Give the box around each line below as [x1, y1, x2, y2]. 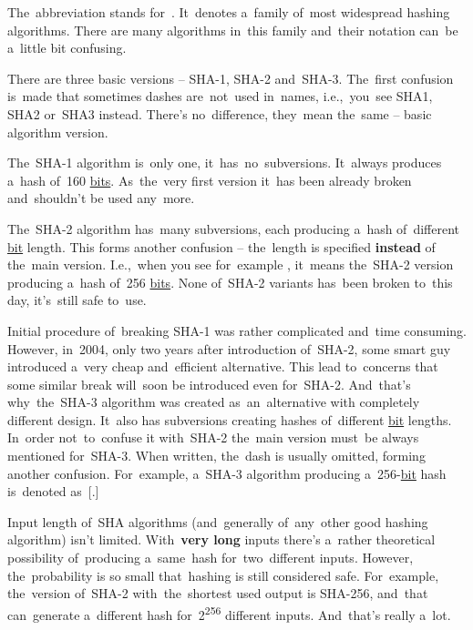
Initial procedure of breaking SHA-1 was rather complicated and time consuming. [7, 320, 467, 340]
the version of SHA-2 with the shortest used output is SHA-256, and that [7, 584, 428, 603]
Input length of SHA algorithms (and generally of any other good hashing [7, 512, 428, 531]
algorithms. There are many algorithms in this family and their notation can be [7, 20, 458, 39]
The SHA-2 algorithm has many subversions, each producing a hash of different [7, 218, 460, 238]
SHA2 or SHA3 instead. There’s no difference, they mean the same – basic [7, 104, 432, 123]
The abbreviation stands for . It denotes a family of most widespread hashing [7, 3, 450, 21]
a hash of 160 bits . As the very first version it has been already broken [7, 170, 412, 189]
